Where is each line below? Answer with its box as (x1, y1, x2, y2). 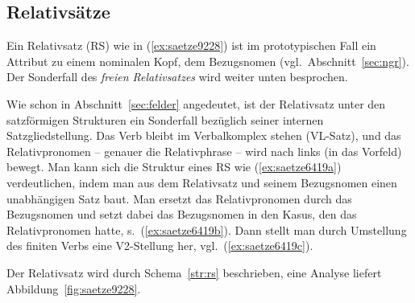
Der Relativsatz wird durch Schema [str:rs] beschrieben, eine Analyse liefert (6, 264, 382, 280)
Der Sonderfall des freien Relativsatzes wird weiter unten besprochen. (6, 68, 348, 85)
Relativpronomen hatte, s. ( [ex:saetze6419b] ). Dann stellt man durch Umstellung (6, 221, 407, 238)
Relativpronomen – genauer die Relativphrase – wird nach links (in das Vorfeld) (6, 142, 402, 159)
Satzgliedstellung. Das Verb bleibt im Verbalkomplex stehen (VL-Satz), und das (6, 127, 401, 144)
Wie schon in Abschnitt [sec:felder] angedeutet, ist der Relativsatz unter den (6, 95, 386, 112)
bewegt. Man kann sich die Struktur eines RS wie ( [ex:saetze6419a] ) (6, 158, 342, 175)
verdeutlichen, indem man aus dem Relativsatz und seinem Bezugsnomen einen (6, 174, 397, 190)
